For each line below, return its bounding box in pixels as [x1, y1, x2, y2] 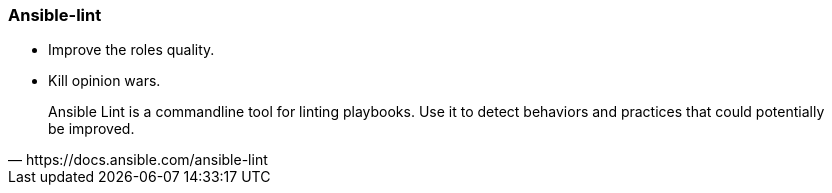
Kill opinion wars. [48, 72, 161, 90]
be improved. [48, 120, 135, 138]
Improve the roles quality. [48, 41, 215, 59]
